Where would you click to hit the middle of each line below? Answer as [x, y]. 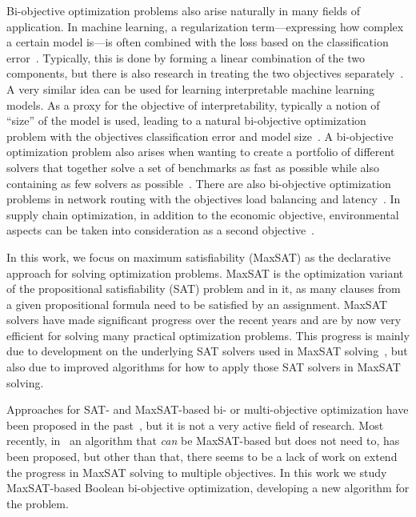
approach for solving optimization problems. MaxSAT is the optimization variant [205, 273]
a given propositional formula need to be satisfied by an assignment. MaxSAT [197, 304]
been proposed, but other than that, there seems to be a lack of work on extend [202, 457]
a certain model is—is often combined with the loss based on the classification [198, 42]
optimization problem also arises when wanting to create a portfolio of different [201, 152]
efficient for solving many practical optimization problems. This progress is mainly [208, 335]
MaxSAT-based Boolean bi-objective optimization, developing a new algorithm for [208, 488]
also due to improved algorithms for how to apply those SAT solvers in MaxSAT [204, 367]
